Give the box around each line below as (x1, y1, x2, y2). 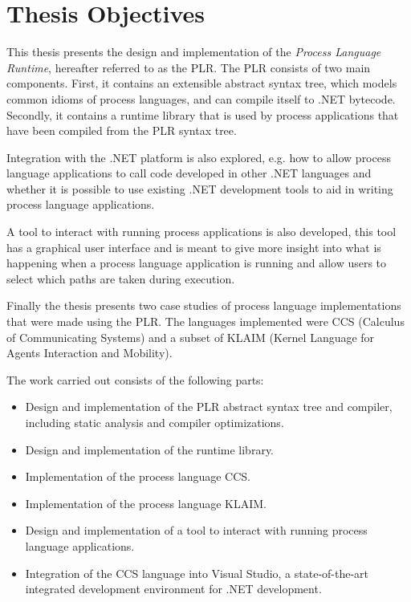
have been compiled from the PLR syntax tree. (6, 122, 237, 139)
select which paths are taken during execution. (6, 270, 235, 287)
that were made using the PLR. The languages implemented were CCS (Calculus (6, 313, 405, 330)
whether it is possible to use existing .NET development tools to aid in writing (6, 180, 393, 197)
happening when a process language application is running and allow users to (6, 254, 387, 271)
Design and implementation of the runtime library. (25, 441, 274, 458)
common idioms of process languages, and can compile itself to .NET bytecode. (6, 90, 396, 107)
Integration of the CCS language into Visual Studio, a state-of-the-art (25, 564, 369, 581)
